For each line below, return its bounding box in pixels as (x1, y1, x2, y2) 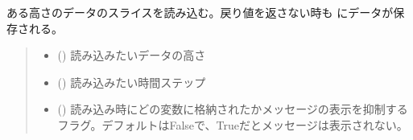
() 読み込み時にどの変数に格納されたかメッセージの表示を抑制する (57, 101, 408, 117)
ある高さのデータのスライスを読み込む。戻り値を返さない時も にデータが (6, 4, 394, 20)
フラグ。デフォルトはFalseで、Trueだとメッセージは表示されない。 (57, 116, 408, 133)
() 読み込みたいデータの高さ (57, 47, 206, 64)
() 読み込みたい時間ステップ (57, 73, 206, 90)
